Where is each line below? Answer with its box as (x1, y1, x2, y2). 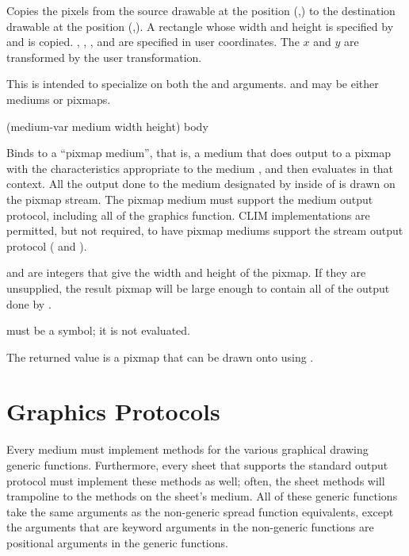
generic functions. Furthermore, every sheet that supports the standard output (6, 457, 388, 473)
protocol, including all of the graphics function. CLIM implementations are (6, 206, 370, 223)
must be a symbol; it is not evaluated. (6, 322, 190, 339)
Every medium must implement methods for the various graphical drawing (6, 441, 369, 458)
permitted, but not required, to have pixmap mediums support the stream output (6, 222, 403, 239)
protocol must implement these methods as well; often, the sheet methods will (6, 472, 385, 489)
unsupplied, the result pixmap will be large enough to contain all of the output (6, 279, 390, 296)
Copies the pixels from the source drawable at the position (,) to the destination (6, 2, 396, 18)
